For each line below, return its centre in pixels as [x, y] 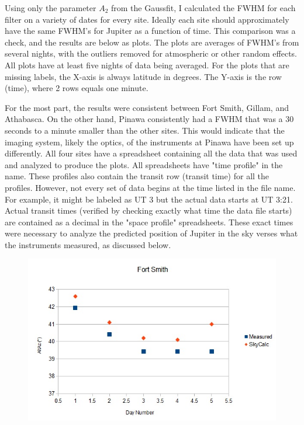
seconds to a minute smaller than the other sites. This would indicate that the [145, 130]
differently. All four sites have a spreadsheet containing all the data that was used [151, 153]
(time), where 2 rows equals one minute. [77, 88]
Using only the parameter [51, 8]
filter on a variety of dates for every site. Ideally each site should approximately [147, 19]
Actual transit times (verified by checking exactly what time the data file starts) [148, 210]
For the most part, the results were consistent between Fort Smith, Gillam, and [147, 107]
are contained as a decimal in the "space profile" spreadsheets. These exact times [149, 222]
